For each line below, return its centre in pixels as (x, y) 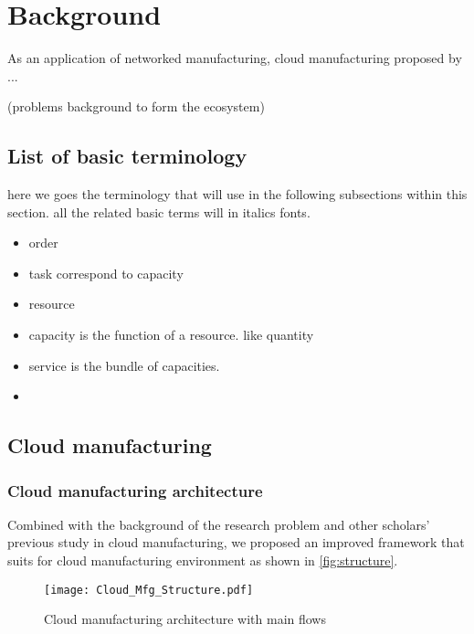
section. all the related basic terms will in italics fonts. (159, 211)
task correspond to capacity (106, 273)
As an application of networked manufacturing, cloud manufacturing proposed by (235, 58)
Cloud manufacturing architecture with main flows (185, 619)
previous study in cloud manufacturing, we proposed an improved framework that (236, 542)
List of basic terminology (127, 156)
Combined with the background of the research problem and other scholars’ (219, 524)
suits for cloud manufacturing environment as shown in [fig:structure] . (203, 560)
